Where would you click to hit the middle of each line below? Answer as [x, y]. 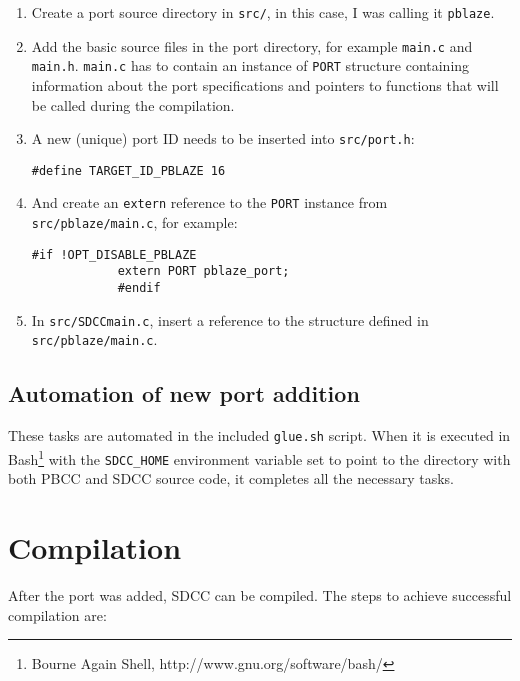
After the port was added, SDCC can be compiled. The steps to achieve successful [260, 594]
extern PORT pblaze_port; [203, 271]
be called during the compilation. [133, 104]
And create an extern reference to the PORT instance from [209, 202]
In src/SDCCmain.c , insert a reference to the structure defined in [230, 319]
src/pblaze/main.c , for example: [134, 222]
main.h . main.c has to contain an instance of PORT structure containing [250, 65]
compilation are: [57, 614]
